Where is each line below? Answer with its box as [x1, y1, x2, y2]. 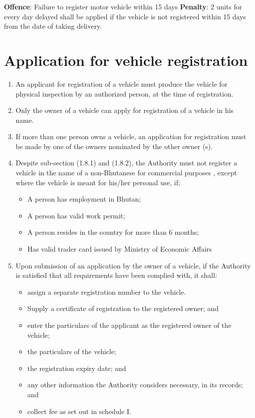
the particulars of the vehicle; [27, 346, 117, 357]
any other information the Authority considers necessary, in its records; [27, 379, 243, 390]
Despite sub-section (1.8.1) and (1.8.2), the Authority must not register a [15, 157, 237, 168]
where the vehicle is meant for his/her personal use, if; [15, 177, 180, 187]
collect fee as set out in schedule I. [27, 406, 131, 416]
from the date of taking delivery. [4, 21, 102, 31]
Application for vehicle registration [4, 50, 248, 70]
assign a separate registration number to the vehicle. [27, 286, 186, 297]
